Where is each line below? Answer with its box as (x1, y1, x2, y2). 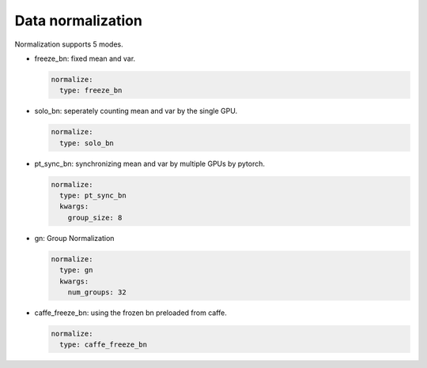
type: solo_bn (59, 138, 115, 148)
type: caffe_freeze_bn (59, 340, 148, 349)
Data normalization (14, 12, 142, 29)
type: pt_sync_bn (59, 191, 127, 201)
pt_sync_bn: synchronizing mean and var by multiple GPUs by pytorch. (34, 159, 265, 168)
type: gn (59, 265, 93, 275)
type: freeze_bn (59, 86, 123, 95)
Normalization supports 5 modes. (14, 39, 124, 49)
